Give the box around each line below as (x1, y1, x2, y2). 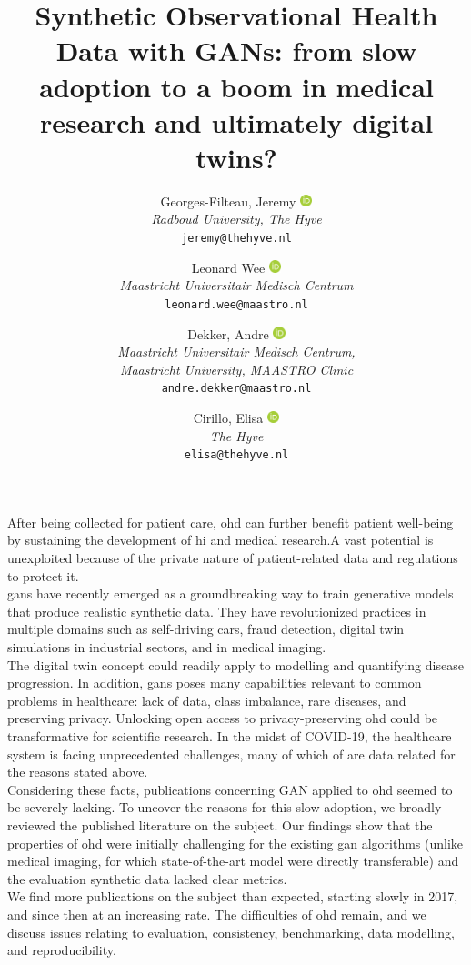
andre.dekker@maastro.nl (161, 382, 312, 396)
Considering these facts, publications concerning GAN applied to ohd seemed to (7, 779, 453, 799)
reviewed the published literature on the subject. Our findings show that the (7, 815, 433, 834)
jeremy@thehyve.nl (181, 232, 292, 246)
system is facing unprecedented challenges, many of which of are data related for (7, 744, 456, 763)
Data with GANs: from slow (55, 32, 417, 69)
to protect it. (7, 566, 79, 585)
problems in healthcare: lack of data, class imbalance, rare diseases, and (7, 690, 406, 709)
